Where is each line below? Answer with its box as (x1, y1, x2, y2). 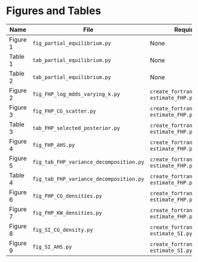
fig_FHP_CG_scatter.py (32, 107, 96, 114)
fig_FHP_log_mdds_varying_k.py (32, 90, 121, 97)
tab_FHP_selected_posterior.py (32, 125, 121, 131)
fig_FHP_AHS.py (32, 142, 75, 148)
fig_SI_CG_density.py (32, 226, 93, 233)
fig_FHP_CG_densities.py (32, 192, 102, 199)
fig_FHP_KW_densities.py (32, 209, 102, 216)
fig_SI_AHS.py (32, 243, 72, 250)
